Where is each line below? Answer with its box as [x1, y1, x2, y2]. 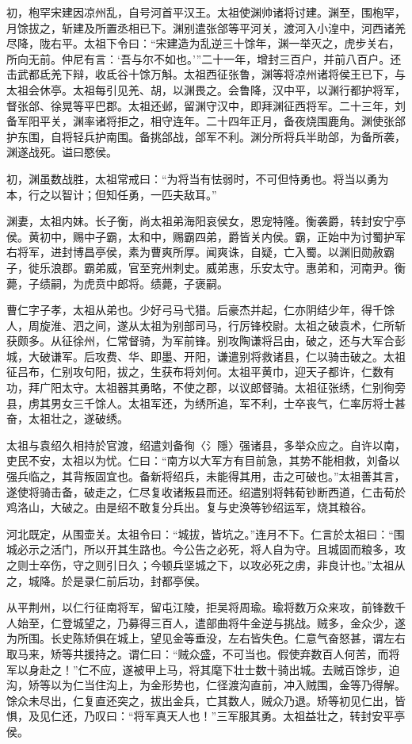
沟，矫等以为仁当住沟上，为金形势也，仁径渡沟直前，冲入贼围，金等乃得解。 [6, 677, 406, 693]
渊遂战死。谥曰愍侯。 [6, 144, 117, 160]
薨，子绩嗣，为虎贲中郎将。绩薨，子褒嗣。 [6, 274, 228, 291]
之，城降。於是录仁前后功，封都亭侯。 [6, 572, 206, 589]
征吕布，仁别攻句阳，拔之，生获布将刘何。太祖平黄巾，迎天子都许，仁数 [6, 363, 383, 380]
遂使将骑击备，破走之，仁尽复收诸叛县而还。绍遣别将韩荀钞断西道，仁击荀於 [6, 483, 406, 500]
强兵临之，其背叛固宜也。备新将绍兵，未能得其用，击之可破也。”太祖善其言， [6, 468, 406, 485]
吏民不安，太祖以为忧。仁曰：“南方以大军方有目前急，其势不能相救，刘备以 [6, 452, 400, 469]
